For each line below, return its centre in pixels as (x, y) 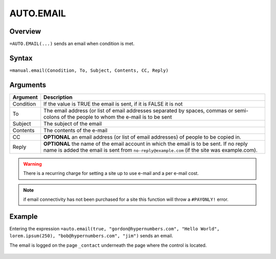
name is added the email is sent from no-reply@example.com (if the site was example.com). (151, 150)
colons (52, 117)
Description (58, 97)
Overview (25, 31)
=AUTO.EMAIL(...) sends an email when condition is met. (72, 44)
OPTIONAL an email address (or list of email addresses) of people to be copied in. (142, 137)
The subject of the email (73, 123)
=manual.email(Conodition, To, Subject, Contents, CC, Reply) (89, 70)
